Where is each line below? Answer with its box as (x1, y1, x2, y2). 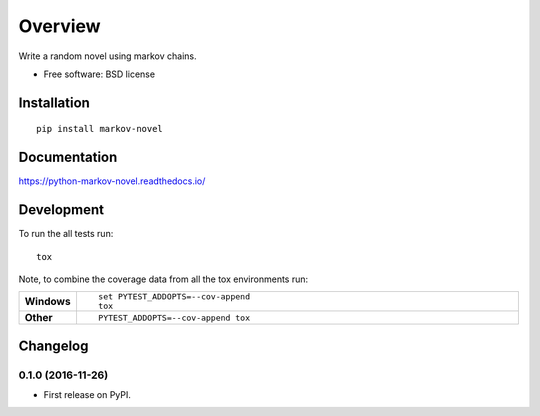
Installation (18, 94, 90, 111)
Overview (18, 15, 101, 37)
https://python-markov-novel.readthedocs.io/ (18, 175, 206, 187)
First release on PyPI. (43, 389, 132, 401)
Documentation (18, 149, 118, 166)
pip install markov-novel (36, 123, 164, 135)
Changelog (18, 337, 89, 354)
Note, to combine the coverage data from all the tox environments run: (18, 273, 309, 285)
